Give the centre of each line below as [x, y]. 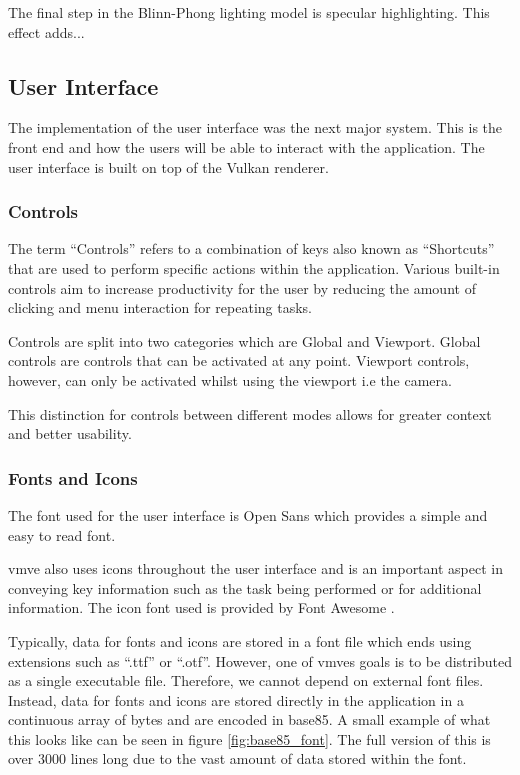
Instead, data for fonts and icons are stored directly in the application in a [236, 699]
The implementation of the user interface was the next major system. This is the [255, 127]
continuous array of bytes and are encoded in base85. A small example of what [249, 719]
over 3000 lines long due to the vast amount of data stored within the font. [237, 758]
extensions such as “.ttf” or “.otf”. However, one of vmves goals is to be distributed [260, 660]
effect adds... [46, 31]
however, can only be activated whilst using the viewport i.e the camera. [230, 379]
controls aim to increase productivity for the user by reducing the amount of [242, 287]
